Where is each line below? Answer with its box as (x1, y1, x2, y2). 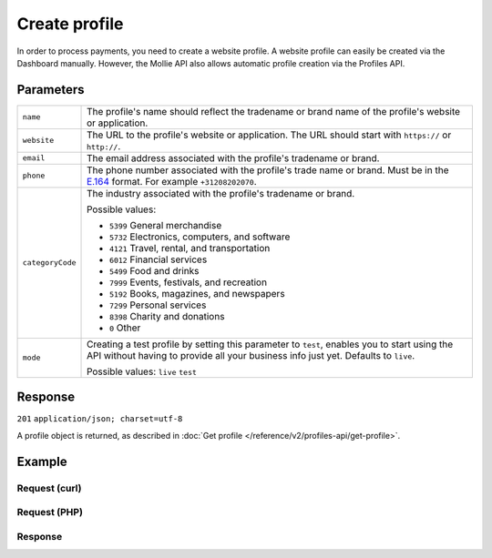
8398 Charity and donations (109, 309, 225, 322)
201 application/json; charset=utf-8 (16, 414, 183, 424)
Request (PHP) (16, 506, 84, 519)
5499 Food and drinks (109, 264, 200, 277)
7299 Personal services (109, 299, 207, 311)
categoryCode (22, 258, 77, 268)
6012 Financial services (109, 253, 208, 266)
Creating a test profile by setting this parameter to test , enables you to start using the (87, 338, 454, 350)
